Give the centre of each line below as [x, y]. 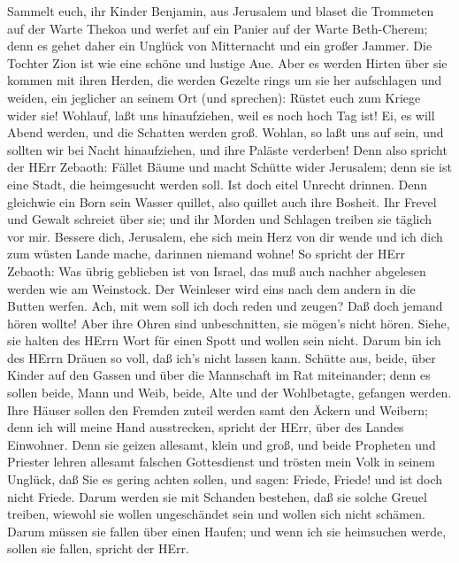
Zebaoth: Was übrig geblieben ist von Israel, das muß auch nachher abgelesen [217, 270]
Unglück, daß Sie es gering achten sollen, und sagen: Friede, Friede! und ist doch [225, 479]
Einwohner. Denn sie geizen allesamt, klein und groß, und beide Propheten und [222, 444]
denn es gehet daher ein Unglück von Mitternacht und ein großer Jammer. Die [220, 46]
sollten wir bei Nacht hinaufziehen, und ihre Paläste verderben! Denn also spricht [227, 149]
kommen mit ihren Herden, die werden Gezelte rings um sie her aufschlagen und [225, 80]
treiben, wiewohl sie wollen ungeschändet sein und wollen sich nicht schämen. [216, 514]
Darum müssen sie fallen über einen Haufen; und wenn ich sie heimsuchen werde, [227, 531]
